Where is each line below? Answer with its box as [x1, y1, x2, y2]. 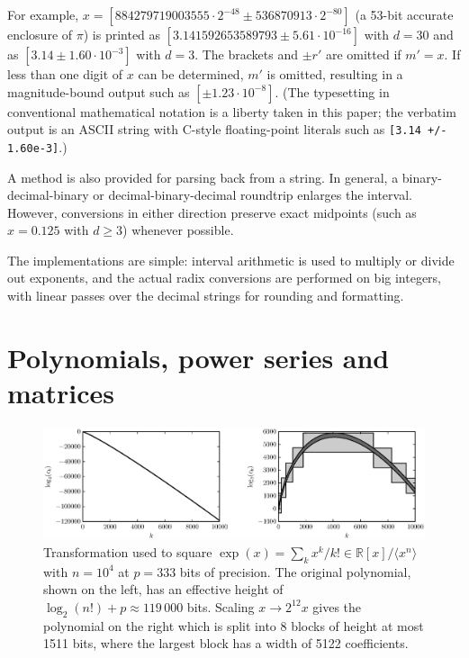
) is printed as [83, 25, 161, 43]
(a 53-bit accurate [355, 5, 454, 23]
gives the [312, 597, 362, 616]
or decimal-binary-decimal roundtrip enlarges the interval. [93, 185, 412, 204]
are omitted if [325, 45, 401, 63]
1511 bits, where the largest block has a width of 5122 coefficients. [43, 634, 409, 653]
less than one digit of [7, 65, 123, 83]
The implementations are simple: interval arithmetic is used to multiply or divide [7, 250, 455, 269]
